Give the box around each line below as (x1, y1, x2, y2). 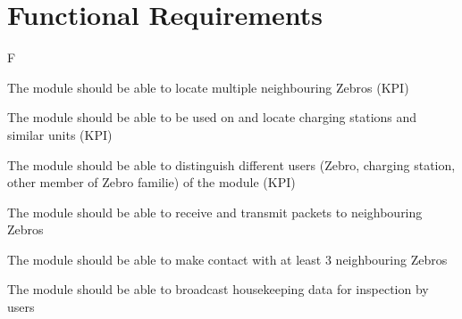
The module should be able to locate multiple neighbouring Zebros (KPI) (7, 78, 409, 96)
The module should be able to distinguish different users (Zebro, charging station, (7, 155, 456, 174)
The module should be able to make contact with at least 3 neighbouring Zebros (7, 249, 448, 268)
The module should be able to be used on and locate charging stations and (7, 108, 417, 127)
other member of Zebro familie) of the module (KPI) (7, 173, 296, 192)
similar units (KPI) (7, 125, 113, 143)
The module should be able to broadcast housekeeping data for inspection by (7, 280, 429, 299)
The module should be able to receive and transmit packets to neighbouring (7, 202, 423, 221)
